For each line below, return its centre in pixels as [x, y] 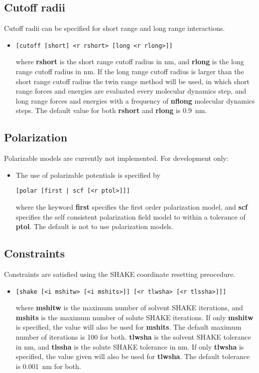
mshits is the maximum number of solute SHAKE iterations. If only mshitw [134, 317]
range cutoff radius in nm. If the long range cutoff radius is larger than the [130, 71]
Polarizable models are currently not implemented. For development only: [116, 158]
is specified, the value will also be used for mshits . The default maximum [129, 327]
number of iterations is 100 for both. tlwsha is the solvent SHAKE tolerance [133, 337]
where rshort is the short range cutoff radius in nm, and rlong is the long [130, 62]
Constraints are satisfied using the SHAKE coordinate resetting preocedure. [120, 274]
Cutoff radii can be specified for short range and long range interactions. [115, 28]
